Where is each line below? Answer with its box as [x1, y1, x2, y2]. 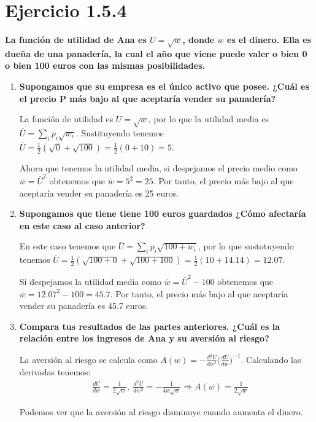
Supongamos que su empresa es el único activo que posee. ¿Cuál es [19, 80, 309, 93]
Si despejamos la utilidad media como [19, 275, 161, 287]
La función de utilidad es [19, 112, 114, 125]
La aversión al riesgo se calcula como [19, 353, 158, 365]
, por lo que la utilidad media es [148, 112, 269, 125]
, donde [182, 33, 215, 46]
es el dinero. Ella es [227, 33, 311, 46]
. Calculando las [241, 353, 301, 365]
